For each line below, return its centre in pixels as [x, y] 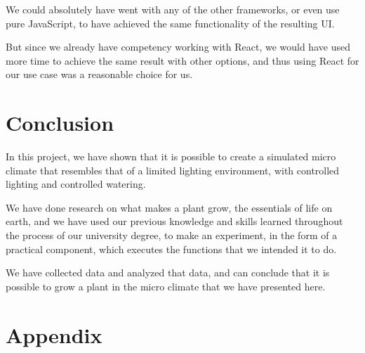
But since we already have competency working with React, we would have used [178, 47]
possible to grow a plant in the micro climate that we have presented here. [166, 286]
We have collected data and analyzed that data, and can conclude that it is [168, 272]
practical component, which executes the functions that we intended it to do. [171, 249]
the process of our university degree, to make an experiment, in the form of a [172, 235]
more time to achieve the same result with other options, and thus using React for [182, 60]
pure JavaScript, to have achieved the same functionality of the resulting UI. [170, 23]
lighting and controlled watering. [76, 184]
